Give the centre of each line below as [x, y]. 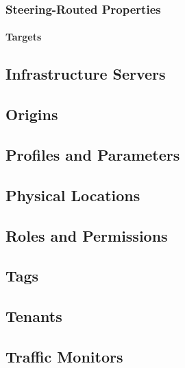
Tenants [34, 316]
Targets [24, 37]
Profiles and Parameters [93, 154]
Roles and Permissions [87, 235]
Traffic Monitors [64, 356]
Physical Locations [73, 195]
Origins [32, 114]
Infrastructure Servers [86, 74]
